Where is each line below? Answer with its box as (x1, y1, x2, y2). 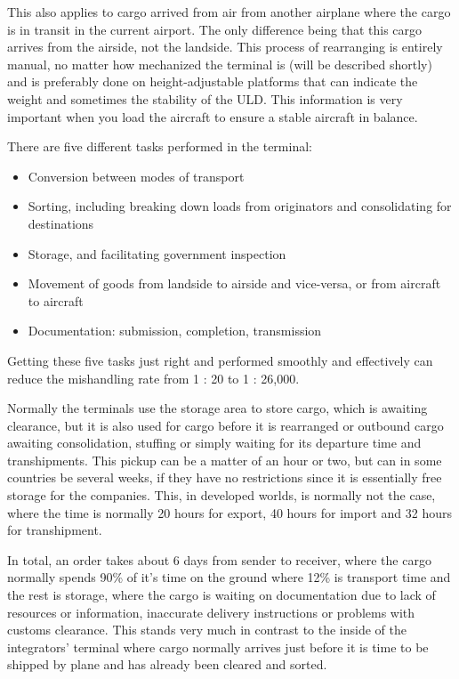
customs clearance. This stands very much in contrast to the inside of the (7, 620, 407, 639)
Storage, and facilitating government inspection (28, 244, 286, 263)
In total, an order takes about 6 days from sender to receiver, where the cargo (7, 550, 431, 569)
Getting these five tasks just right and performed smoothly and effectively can (7, 351, 433, 369)
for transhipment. (7, 521, 102, 539)
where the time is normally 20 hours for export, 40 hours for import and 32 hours (7, 503, 453, 521)
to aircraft (28, 291, 84, 310)
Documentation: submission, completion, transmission (28, 321, 322, 340)
